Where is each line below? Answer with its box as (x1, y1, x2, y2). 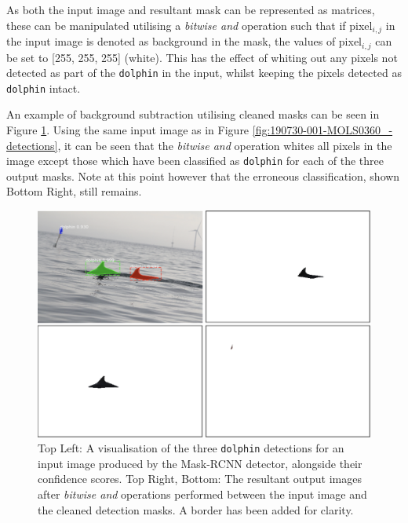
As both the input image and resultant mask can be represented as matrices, (6, 2, 375, 17)
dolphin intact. (6, 79, 81, 96)
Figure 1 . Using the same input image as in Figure (6, 122, 250, 137)
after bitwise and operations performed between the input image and (38, 486, 367, 503)
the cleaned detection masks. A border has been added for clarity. (38, 501, 354, 518)
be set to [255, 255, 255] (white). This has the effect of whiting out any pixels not (6, 49, 398, 65)
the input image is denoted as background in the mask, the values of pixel (6, 33, 362, 49)
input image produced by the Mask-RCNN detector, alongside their (38, 455, 362, 471)
